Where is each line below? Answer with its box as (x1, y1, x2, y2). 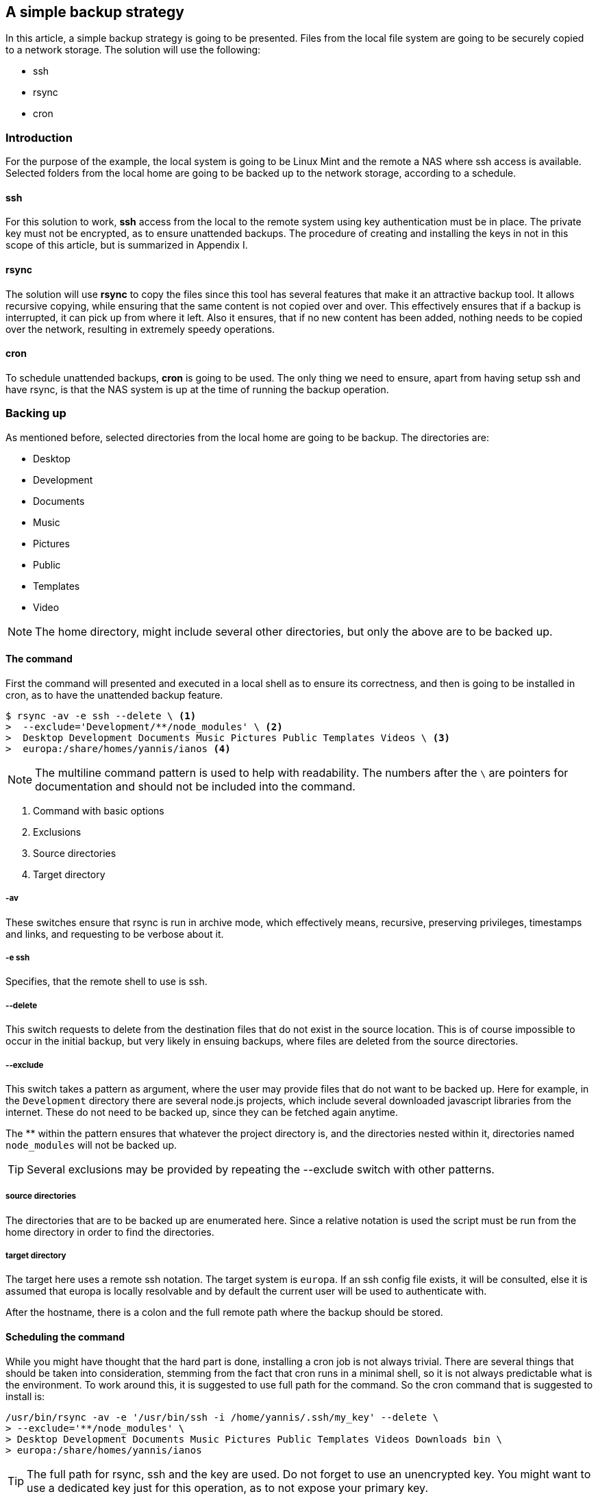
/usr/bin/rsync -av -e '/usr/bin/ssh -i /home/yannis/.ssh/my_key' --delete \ (5, 1411, 439, 1423)
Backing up (5, 406, 66, 421)
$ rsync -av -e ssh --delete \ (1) (5, 710, 197, 721)
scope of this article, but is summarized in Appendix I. (5, 239, 248, 251)
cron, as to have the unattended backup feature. (5, 688, 223, 701)
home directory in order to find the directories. (5, 1225, 214, 1238)
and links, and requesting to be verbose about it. (5, 927, 224, 940)
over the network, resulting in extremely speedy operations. (5, 323, 275, 335)
